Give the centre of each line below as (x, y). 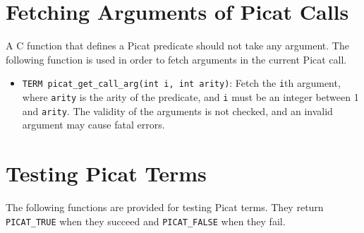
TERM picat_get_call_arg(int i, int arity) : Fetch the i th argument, (181, 83)
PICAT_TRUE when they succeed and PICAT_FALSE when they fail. (146, 221)
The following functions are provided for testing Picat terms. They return (165, 207)
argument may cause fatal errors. (93, 125)
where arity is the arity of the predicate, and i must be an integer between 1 (190, 96)
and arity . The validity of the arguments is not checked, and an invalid (177, 110)
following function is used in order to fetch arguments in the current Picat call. (176, 59)
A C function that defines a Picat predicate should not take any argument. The (177, 46)
